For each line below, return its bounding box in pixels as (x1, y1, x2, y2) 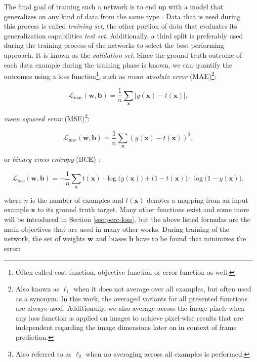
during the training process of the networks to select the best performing (4, 40, 224, 50)
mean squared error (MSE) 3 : (4, 112, 90, 123)
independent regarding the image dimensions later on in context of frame (15, 322, 237, 332)
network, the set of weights (4, 233, 86, 244)
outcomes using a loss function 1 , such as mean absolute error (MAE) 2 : (4, 70, 216, 81)
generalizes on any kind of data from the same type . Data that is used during (4, 11, 241, 21)
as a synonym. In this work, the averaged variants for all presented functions (15, 293, 248, 303)
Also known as (15, 283, 60, 293)
